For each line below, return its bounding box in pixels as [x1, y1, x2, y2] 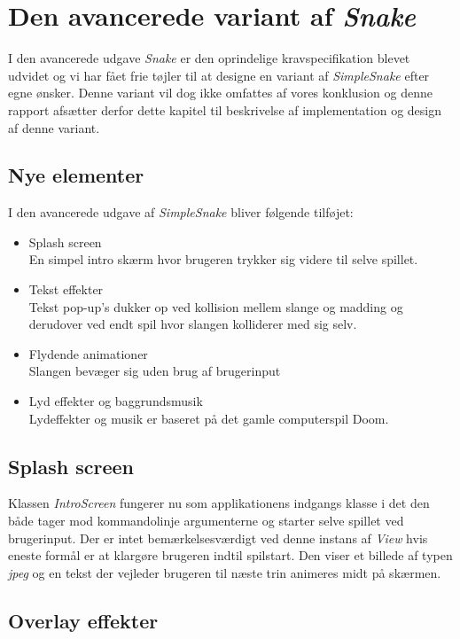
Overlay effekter [8, 606, 159, 634]
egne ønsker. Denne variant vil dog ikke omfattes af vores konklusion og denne [8, 83, 433, 102]
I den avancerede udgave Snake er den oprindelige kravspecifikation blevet [8, 49, 410, 67]
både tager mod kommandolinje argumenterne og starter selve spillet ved [8, 511, 404, 530]
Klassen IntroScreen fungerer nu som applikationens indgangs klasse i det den [8, 494, 430, 512]
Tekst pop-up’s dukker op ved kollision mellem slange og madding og [28, 297, 403, 316]
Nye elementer [8, 161, 144, 189]
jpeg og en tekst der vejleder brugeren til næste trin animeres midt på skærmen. [8, 563, 441, 581]
